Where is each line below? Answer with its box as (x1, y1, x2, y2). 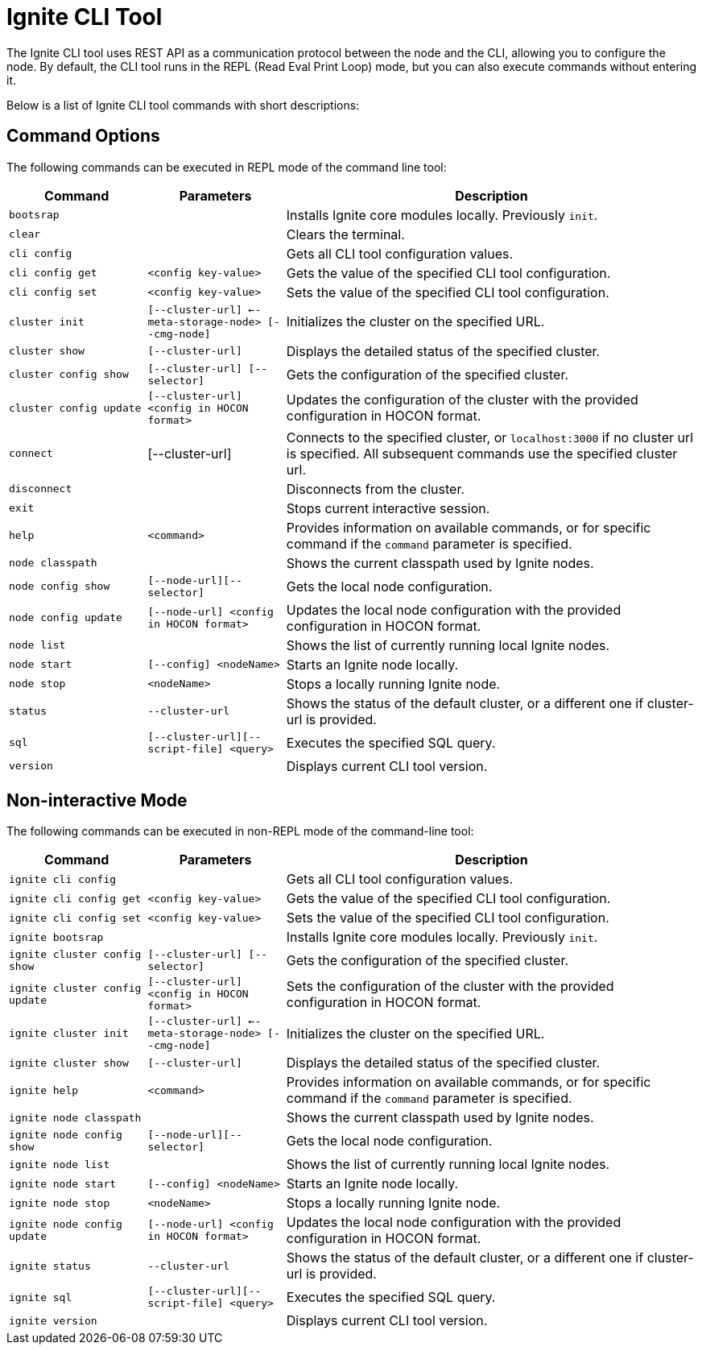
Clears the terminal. (286, 226, 405, 242)
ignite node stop (9, 1196, 110, 1209)
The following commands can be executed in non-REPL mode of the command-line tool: (6, 824, 474, 839)
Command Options (6, 126, 160, 147)
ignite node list (9, 1158, 110, 1171)
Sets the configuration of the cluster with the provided (286, 977, 614, 994)
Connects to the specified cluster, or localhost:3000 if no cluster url (286, 429, 694, 445)
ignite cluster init (9, 1027, 129, 1040)
